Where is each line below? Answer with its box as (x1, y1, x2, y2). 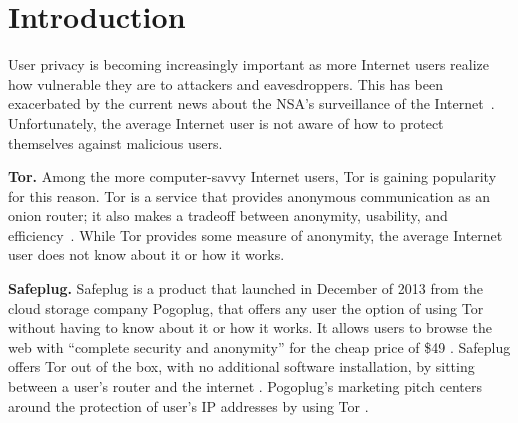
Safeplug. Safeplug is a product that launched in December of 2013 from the (8, 278, 484, 299)
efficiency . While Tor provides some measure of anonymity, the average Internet (8, 224, 503, 245)
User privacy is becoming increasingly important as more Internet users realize (8, 54, 490, 75)
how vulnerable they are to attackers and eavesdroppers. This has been (8, 73, 443, 94)
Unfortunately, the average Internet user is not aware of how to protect (8, 112, 444, 133)
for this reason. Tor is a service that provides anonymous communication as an (8, 185, 491, 206)
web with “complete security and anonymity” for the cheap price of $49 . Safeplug (8, 336, 511, 357)
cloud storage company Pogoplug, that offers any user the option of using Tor (8, 297, 484, 318)
